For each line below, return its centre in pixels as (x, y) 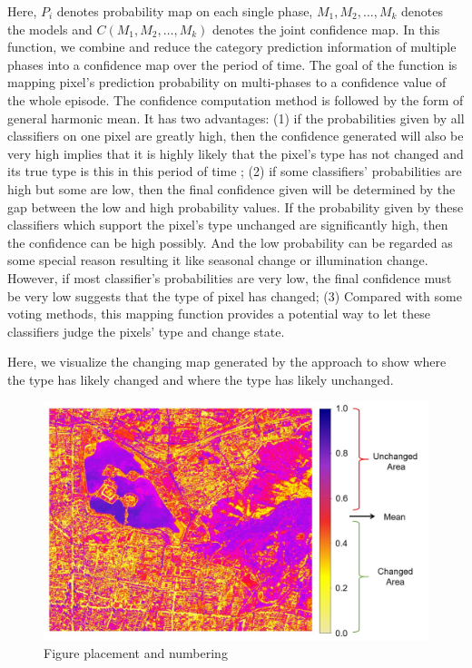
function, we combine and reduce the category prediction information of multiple (232, 47)
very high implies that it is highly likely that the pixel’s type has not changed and (236, 153)
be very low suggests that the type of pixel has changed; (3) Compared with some (235, 295)
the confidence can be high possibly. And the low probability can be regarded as (230, 242)
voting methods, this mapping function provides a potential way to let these (219, 314)
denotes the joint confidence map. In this (326, 29)
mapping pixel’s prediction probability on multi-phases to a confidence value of (227, 82)
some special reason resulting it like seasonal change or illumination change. (218, 260)
